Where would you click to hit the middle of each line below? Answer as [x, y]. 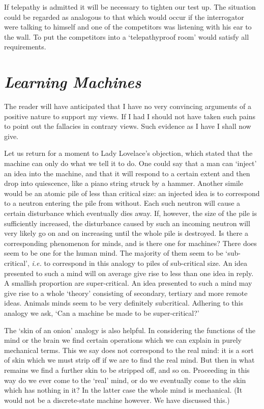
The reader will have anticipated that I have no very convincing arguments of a [128, 106]
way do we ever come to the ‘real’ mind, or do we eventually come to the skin [125, 380]
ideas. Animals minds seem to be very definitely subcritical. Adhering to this [124, 303]
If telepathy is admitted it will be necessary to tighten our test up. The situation [130, 7]
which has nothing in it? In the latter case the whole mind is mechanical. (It [123, 390]
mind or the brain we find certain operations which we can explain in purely [123, 340]
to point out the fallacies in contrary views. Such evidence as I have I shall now [128, 126]
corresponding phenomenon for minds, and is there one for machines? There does [130, 243]
